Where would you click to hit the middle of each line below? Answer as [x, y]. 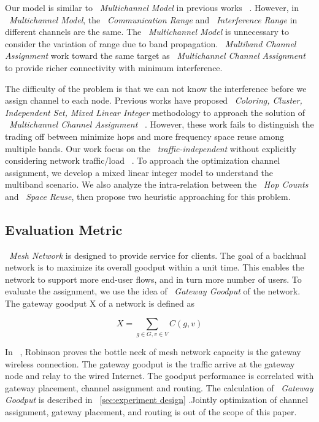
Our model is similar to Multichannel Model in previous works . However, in [152, 7]
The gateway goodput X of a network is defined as [100, 303]
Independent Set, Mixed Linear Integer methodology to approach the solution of [155, 112]
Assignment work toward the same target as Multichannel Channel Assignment [155, 56]
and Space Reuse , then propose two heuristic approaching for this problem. [148, 196]
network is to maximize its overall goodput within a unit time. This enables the [155, 267]
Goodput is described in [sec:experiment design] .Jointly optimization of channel [157, 400]
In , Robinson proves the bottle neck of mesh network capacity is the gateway [153, 351]
